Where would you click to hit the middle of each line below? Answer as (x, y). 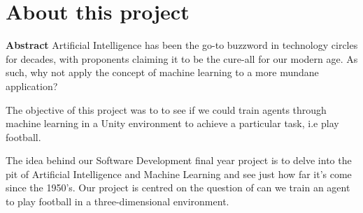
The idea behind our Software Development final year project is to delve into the (179, 160)
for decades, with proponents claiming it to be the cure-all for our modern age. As (182, 58)
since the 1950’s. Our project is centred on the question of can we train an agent (178, 188)
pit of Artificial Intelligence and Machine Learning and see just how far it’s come (179, 174)
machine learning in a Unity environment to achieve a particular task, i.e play (172, 123)
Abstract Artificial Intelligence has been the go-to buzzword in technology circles (182, 45)
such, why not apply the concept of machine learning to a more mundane (162, 72)
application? (32, 86)
